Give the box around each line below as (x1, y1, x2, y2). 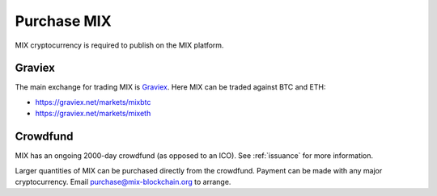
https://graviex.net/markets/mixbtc (35, 97, 151, 106)
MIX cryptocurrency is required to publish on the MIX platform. (15, 40, 224, 50)
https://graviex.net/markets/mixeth (35, 109, 151, 119)
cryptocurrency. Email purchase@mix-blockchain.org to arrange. (15, 177, 231, 186)
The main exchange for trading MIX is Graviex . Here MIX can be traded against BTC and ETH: (15, 82, 326, 92)
